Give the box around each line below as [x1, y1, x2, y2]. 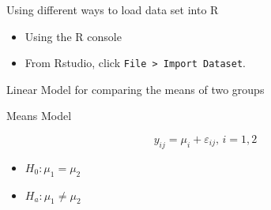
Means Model [6, 107, 72, 124]
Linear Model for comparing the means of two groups [6, 81, 265, 97]
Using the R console [24, 28, 122, 44]
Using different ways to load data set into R [6, 2, 219, 17]
